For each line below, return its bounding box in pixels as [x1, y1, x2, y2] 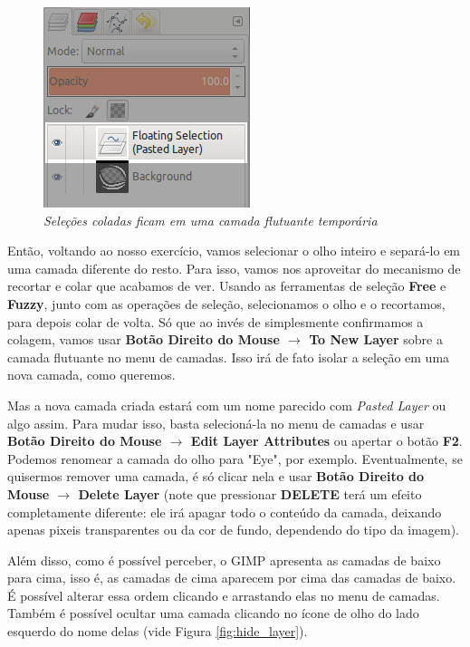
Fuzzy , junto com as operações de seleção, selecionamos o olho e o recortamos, [7, 294, 446, 313]
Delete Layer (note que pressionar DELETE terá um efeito [78, 484, 422, 503]
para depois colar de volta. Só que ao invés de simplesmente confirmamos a [7, 312, 424, 331]
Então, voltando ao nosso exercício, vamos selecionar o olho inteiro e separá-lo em [7, 241, 461, 260]
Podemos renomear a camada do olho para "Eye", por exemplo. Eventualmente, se [7, 449, 463, 468]
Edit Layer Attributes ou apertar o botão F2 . [190, 431, 463, 450]
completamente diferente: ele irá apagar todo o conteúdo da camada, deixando [7, 502, 442, 521]
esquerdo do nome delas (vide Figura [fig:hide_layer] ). [7, 622, 308, 641]
